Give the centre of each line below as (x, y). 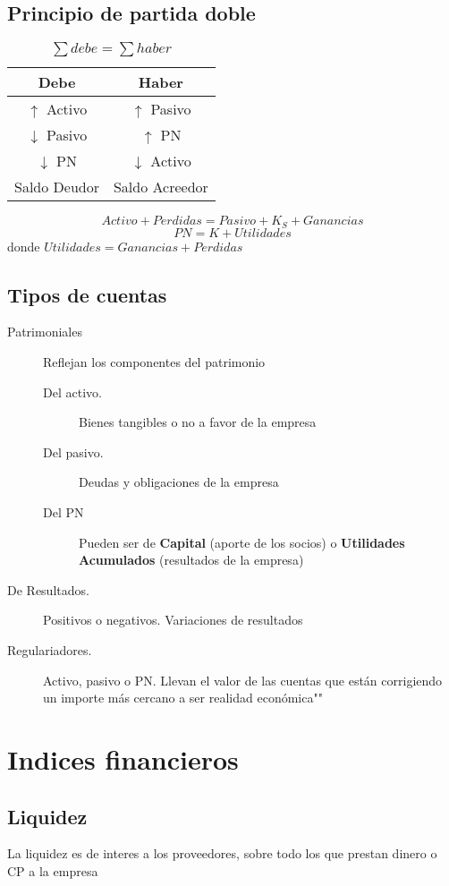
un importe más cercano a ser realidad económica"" (183, 698)
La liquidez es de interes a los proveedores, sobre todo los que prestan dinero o (222, 853)
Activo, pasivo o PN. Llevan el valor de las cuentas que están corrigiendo (243, 680)
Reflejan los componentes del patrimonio (154, 362)
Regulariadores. (50, 649)
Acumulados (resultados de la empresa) (191, 560)
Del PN (64, 512)
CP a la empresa (53, 870)
